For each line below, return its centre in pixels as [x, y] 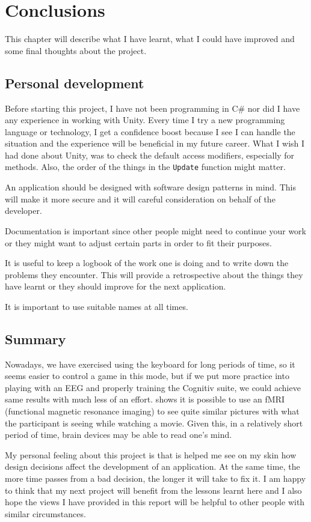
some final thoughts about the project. [76, 50]
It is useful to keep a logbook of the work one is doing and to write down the [147, 263]
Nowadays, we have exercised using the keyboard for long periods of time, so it [150, 364]
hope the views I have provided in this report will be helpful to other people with [155, 502]
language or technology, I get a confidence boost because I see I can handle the [150, 131]
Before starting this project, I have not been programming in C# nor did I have [152, 108]
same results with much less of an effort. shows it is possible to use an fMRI [145, 399]
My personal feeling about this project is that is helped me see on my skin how [151, 454]
